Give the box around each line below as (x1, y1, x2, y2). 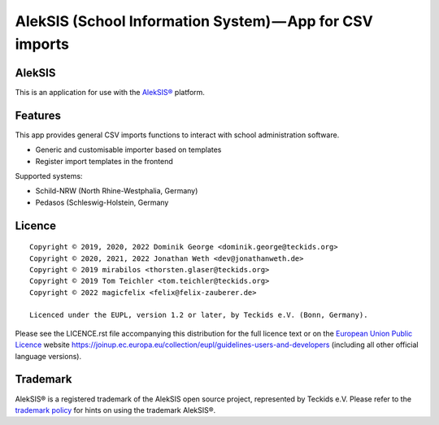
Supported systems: (15, 171, 83, 180)
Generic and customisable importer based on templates (35, 145, 222, 154)
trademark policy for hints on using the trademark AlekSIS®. (15, 405, 216, 414)
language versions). (15, 351, 81, 361)
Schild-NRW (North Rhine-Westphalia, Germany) (35, 186, 198, 196)
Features (15, 108, 61, 122)
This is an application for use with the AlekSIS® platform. (15, 87, 205, 97)
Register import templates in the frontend (35, 156, 174, 166)
